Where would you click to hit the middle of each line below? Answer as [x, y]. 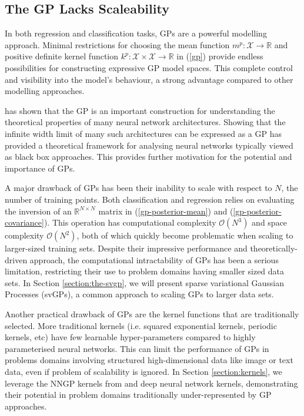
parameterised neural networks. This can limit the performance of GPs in [137, 348]
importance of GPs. [40, 168]
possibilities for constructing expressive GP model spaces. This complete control [149, 67]
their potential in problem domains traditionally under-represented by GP [138, 395]
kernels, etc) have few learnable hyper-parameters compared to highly [130, 337]
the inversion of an [38, 211]
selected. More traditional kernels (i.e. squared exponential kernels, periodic [141, 325]
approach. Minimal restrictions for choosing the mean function [117, 44]
